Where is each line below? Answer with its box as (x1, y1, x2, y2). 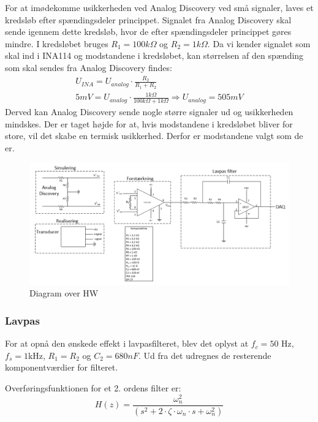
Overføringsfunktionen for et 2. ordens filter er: (5, 382, 181, 394)
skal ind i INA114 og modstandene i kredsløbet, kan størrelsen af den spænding (5, 49, 304, 62)
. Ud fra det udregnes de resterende (138, 349, 271, 361)
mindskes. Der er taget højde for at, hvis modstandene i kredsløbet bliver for (5, 117, 293, 130)
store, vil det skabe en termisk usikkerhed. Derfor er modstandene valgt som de (5, 129, 303, 142)
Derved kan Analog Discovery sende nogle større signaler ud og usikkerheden (5, 105, 293, 118)
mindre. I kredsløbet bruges (5, 37, 108, 50)
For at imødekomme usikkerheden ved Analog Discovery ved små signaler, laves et (5, 1, 314, 13)
